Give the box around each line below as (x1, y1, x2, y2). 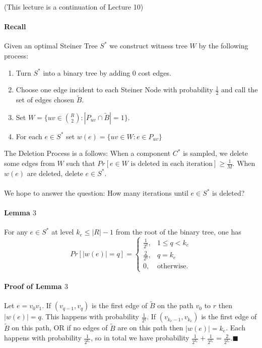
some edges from (4, 158, 55, 168)
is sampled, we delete (183, 148, 248, 158)
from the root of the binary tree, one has (115, 226, 241, 237)
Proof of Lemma (4, 280, 62, 291)
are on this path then (117, 322, 183, 333)
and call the (221, 84, 258, 95)
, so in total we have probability (91, 332, 189, 343)
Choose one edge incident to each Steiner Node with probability (16, 84, 213, 95)
